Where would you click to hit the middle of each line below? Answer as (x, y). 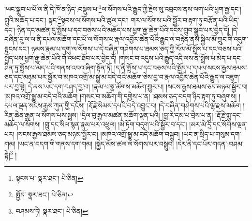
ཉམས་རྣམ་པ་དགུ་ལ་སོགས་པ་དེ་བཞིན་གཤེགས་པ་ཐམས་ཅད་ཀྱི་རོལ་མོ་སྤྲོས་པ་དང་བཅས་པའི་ (137, 48)
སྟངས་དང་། (17, 48)
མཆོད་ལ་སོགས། (23, 124)
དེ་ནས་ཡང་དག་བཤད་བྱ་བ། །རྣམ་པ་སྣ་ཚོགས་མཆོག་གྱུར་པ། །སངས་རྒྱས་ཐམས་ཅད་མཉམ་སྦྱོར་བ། (138, 87)
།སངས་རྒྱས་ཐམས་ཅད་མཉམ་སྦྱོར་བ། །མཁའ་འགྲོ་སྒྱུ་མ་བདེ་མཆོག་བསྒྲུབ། (98, 134)
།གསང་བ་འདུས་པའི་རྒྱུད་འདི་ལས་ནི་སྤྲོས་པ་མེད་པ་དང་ (180, 58)
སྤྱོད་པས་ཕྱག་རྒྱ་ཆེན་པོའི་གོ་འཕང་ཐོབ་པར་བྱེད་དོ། (60, 58)
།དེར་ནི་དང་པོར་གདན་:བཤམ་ (210, 143)
